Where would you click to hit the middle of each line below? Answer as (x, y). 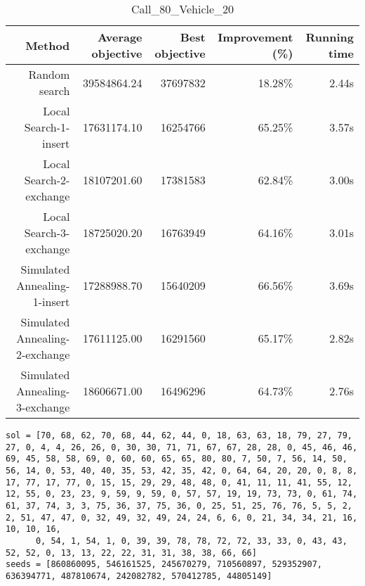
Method (48, 45)
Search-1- (47, 127)
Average (120, 37)
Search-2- (47, 180)
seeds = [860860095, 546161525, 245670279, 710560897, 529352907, (164, 565)
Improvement (255, 37)
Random (49, 74)
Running (330, 37)
